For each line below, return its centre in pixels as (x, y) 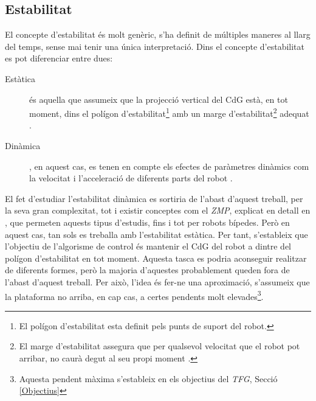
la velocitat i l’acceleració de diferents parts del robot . (131, 178)
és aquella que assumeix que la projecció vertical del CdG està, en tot (159, 99)
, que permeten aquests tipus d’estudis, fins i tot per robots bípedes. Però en (147, 222)
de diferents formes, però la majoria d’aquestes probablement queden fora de (147, 270)
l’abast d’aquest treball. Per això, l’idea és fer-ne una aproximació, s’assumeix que (157, 281)
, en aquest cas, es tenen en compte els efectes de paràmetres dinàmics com (169, 166)
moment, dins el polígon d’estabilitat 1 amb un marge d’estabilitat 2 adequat (169, 112)
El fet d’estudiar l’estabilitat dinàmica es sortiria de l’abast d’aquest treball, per (154, 198)
